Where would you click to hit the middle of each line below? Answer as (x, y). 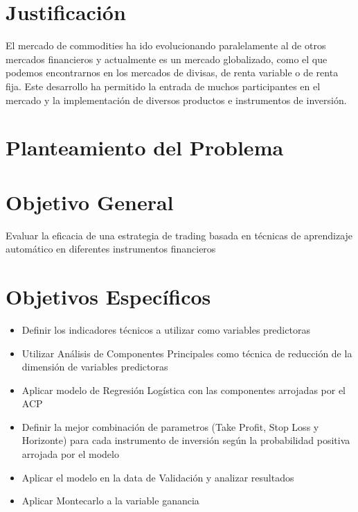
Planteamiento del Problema (145, 147)
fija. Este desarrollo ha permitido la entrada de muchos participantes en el (163, 86)
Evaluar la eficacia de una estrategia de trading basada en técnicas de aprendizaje (179, 235)
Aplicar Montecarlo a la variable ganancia (110, 501)
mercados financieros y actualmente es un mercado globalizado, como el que (167, 59)
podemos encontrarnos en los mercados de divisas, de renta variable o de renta (172, 72)
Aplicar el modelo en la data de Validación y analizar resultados (158, 477)
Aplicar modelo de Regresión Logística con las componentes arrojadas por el (184, 390)
